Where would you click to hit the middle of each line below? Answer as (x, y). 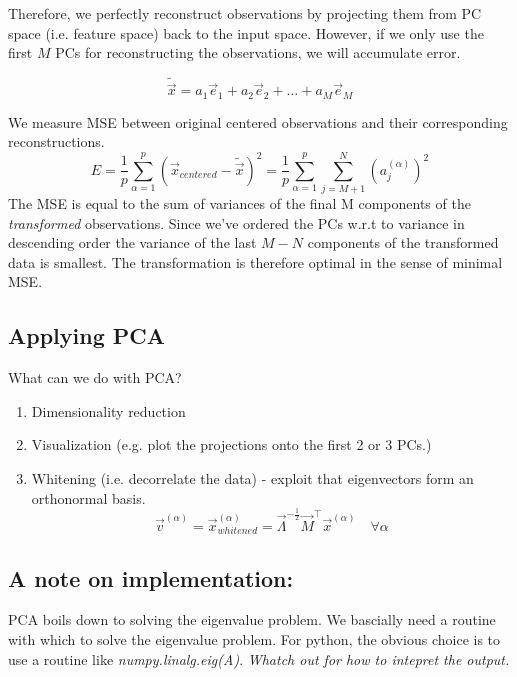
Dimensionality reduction (108, 410)
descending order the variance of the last (132, 242)
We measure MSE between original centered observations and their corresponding (258, 121)
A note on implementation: (151, 577)
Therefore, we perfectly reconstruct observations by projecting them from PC (245, 13)
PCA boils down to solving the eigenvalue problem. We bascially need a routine (252, 619)
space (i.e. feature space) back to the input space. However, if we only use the (246, 32)
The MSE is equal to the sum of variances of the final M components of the (239, 202)
